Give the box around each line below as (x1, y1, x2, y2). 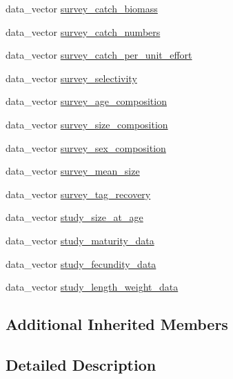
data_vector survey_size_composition (6, 117, 168, 131)
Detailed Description (6, 353, 156, 375)
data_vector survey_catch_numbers (6, 24, 161, 39)
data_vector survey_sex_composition (6, 140, 166, 155)
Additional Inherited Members (6, 313, 228, 335)
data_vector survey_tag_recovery (6, 186, 151, 201)
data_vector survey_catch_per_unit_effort (6, 48, 192, 62)
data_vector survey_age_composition (6, 94, 167, 108)
